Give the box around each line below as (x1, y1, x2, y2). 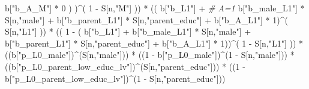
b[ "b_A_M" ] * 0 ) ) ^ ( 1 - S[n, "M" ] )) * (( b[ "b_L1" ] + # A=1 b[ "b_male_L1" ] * (5, 2, 305, 14)
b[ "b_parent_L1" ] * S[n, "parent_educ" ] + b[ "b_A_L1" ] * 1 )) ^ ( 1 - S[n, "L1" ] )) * (5, 36, 303, 49)
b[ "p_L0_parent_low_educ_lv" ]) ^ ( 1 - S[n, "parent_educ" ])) (5, 72, 226, 84)
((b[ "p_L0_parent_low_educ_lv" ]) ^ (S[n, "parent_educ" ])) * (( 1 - (5, 60, 245, 72)
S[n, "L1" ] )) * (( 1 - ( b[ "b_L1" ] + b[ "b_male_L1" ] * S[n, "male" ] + (5, 25, 251, 38)
